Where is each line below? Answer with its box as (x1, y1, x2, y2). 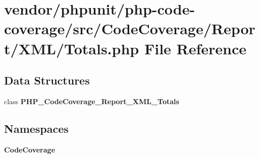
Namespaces (4, 120, 69, 136)
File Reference (144, 38, 247, 58)
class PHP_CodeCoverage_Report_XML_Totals (4, 96, 179, 106)
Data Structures (4, 72, 90, 88)
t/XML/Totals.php (4, 38, 139, 58)
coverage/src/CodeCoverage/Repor (4, 18, 255, 39)
